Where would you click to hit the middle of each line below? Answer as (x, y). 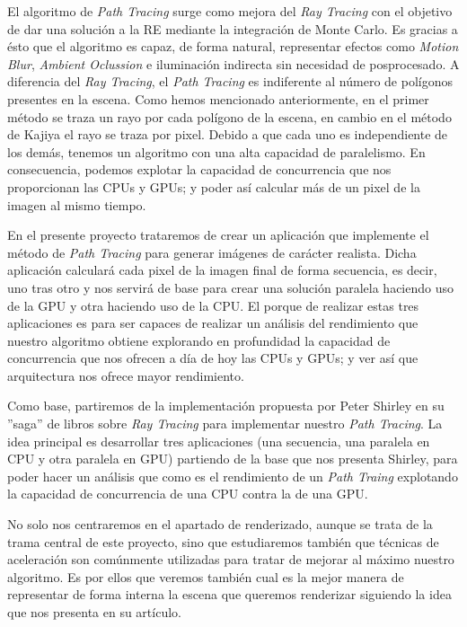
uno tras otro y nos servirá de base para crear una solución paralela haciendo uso (230, 287)
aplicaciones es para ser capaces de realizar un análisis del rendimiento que (213, 323)
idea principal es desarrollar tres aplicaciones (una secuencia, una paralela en (219, 441)
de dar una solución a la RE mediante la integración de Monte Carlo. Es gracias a (233, 28)
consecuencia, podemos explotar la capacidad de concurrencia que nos (199, 169)
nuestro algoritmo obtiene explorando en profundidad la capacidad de (199, 340)
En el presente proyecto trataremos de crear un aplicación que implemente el (218, 235)
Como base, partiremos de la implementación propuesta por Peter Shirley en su (226, 406)
